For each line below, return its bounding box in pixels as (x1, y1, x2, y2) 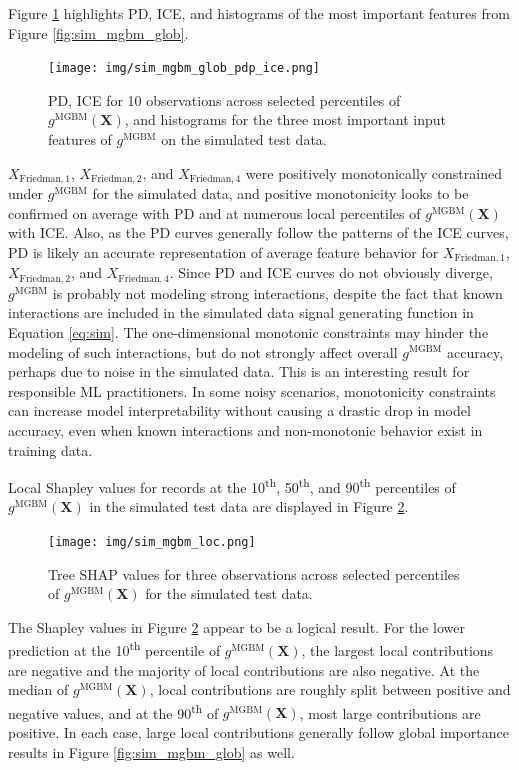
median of (8, 679, 69, 700)
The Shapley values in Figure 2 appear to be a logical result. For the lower (8, 616, 465, 637)
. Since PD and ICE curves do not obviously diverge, (169, 262, 493, 283)
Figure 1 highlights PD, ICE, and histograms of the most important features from (8, 3, 510, 23)
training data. (8, 439, 93, 460)
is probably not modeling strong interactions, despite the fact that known (52, 282, 503, 303)
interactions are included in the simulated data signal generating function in (8, 302, 474, 323)
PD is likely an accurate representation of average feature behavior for (8, 241, 439, 262)
